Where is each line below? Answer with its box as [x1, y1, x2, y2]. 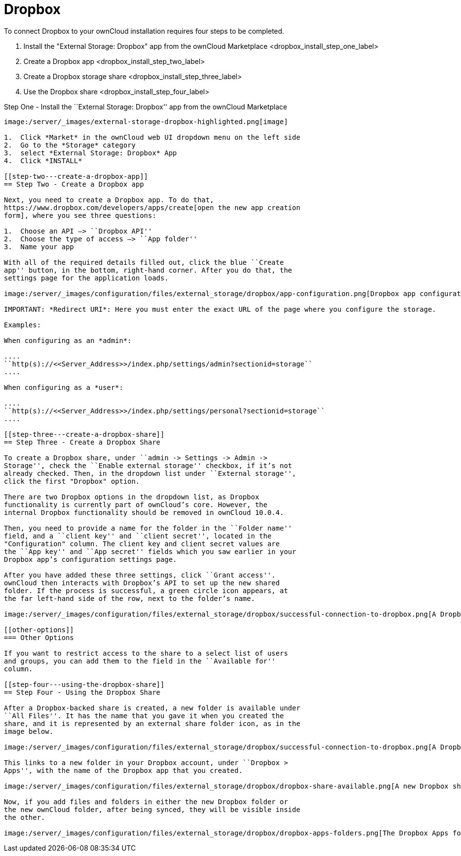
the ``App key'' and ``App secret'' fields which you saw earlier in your [4, 547, 296, 556]
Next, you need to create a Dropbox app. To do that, [4, 195, 214, 204]
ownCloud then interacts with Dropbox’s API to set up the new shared [4, 578, 280, 587]
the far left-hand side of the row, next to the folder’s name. [4, 594, 255, 602]
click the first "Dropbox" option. [4, 477, 140, 485]
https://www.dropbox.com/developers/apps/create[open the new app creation [4, 203, 300, 212]
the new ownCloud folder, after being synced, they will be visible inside [4, 805, 300, 813]
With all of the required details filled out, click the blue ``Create [4, 258, 284, 266]
